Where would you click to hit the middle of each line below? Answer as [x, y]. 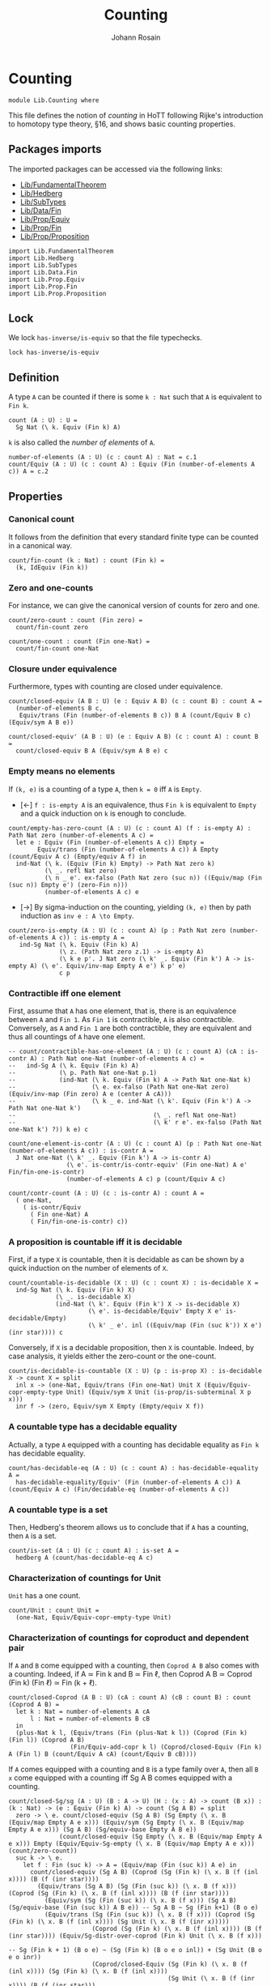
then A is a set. [33, 1536]
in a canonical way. [40, 545]
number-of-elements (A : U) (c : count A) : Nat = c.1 [103, 458]
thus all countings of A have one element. [77, 1037]
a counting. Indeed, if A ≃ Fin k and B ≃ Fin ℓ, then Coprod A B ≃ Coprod [130, 1674]
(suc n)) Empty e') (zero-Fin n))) [68, 884]
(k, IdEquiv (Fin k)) [52, 567]
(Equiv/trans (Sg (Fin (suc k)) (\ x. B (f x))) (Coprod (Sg [149, 1915]
